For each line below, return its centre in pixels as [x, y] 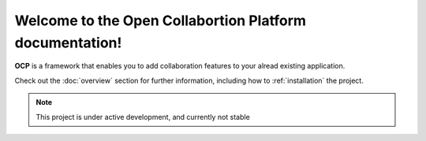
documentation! [68, 43]
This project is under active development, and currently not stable [143, 117]
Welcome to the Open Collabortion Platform [161, 20]
